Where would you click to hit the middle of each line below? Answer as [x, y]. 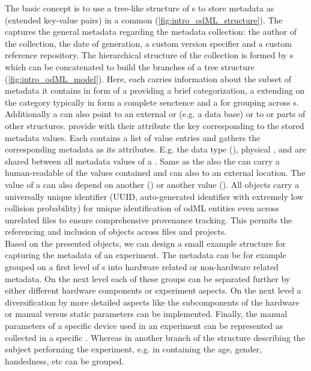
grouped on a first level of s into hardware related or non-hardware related [142, 267]
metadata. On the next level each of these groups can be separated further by [148, 278]
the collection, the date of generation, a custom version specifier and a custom [148, 43]
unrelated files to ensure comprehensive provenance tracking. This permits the [149, 219]
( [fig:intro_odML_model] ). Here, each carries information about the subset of [148, 78]
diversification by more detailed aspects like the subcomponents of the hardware [152, 302]
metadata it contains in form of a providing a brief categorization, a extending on [155, 90]
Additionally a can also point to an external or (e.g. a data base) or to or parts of [155, 114]
